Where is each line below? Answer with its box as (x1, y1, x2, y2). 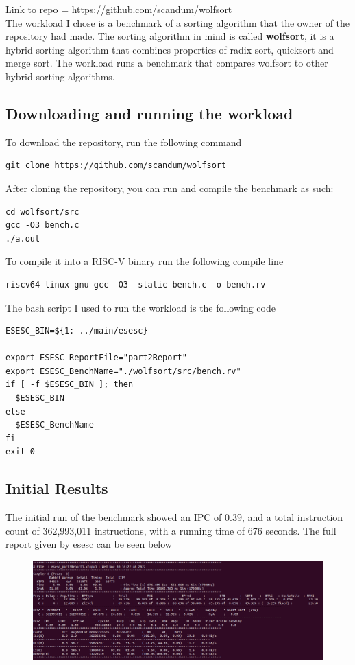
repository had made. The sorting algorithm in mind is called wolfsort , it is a (5, 29, 334, 43)
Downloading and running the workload (5, 102, 293, 124)
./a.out (5, 233, 40, 244)
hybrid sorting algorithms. (5, 69, 115, 83)
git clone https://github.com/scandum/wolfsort (5, 161, 227, 171)
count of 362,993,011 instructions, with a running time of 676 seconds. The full (5, 523, 336, 537)
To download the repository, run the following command (5, 135, 242, 149)
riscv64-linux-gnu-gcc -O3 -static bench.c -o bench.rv (5, 279, 266, 290)
